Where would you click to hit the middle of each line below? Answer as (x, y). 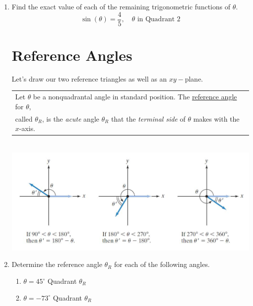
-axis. (27, 128)
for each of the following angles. (162, 264)
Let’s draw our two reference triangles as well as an (89, 78)
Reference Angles (72, 55)
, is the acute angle (71, 118)
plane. (194, 78)
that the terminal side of (148, 118)
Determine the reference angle (57, 264)
